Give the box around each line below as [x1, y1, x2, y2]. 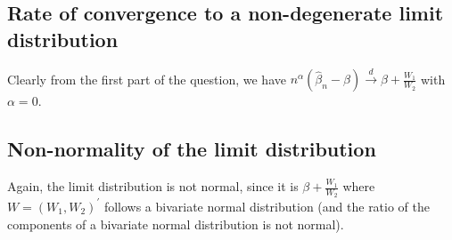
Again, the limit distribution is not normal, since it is [7, 177, 299, 196]
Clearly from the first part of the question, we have [7, 69, 286, 88]
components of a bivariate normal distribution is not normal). [7, 214, 344, 233]
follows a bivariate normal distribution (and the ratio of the [103, 196, 431, 215]
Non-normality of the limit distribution [7, 135, 376, 163]
